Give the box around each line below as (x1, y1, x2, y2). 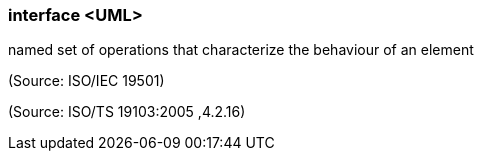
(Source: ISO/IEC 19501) (8, 72, 165, 90)
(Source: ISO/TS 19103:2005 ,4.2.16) (8, 103, 246, 121)
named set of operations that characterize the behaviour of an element (8, 41, 474, 59)
